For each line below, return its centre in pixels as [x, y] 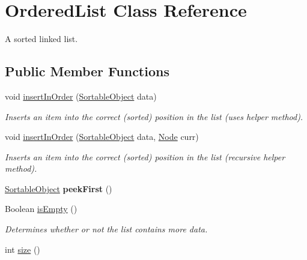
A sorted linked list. [41, 39]
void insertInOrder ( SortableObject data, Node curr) [102, 137]
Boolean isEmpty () [41, 209]
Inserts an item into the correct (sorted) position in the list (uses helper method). [154, 116]
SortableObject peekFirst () [59, 188]
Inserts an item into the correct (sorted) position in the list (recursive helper [145, 156]
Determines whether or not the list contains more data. [106, 229]
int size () [23, 249]
